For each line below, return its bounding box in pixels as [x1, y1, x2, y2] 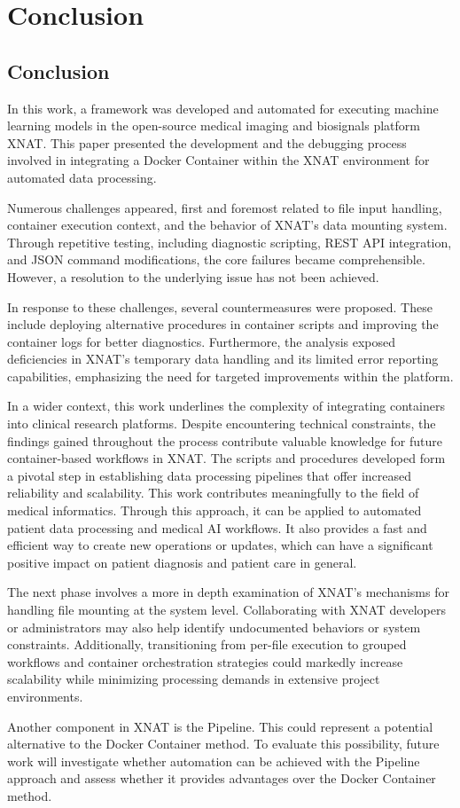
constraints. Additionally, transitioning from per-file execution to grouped [7, 635, 407, 654]
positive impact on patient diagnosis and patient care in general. [7, 553, 357, 571]
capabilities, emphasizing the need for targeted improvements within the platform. [7, 366, 454, 385]
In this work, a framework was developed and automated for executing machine [7, 98, 439, 117]
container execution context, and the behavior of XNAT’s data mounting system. [7, 216, 448, 234]
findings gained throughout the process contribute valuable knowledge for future [7, 431, 442, 450]
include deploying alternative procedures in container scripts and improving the [7, 315, 439, 333]
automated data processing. [7, 168, 157, 186]
